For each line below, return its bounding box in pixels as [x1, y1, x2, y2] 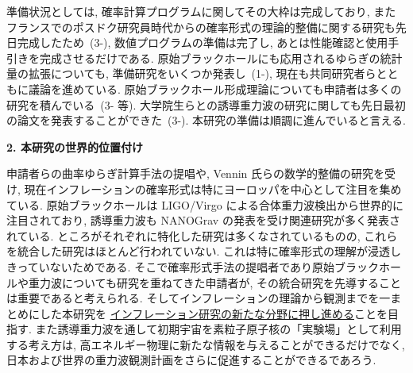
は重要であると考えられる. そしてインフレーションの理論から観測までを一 [6, 290, 391, 306]
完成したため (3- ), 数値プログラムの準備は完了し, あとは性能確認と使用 [17, 34, 388, 51]
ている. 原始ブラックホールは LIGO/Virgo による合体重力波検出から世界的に [6, 196, 404, 213]
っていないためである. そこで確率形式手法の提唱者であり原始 [17, 258, 335, 275]
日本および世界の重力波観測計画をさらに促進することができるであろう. [6, 352, 376, 368]
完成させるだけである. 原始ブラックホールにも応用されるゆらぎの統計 [39, 49, 403, 66]
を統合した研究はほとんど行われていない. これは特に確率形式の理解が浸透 [6, 243, 391, 260]
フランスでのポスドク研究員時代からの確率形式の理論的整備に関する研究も [6, 18, 396, 35]
